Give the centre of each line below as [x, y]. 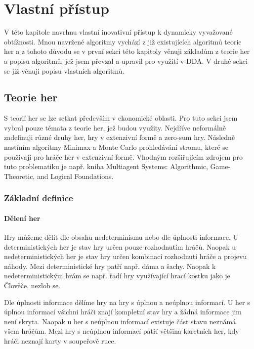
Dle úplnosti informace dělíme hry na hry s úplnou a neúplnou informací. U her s [127, 302]
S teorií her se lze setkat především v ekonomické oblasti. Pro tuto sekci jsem [121, 118]
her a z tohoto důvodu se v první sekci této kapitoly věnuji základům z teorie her [127, 51]
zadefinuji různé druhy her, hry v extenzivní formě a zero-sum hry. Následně [120, 137]
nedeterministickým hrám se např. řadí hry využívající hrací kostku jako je [117, 276]
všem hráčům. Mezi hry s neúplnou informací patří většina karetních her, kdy [122, 331]
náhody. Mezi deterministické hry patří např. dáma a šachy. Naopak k [110, 266]
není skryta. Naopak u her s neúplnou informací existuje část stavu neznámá [120, 321]
